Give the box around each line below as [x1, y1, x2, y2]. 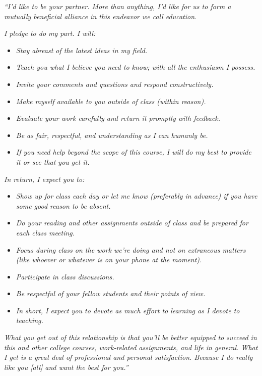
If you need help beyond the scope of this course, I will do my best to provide [16, 147, 251, 157]
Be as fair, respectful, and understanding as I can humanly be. [16, 129, 208, 140]
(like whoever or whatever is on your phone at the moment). [16, 254, 202, 265]
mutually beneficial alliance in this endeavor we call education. [4, 11, 197, 21]
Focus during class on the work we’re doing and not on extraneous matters [16, 244, 246, 255]
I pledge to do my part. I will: [4, 28, 96, 38]
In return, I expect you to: [4, 173, 85, 184]
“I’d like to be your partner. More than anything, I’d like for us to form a [4, 1, 231, 11]
